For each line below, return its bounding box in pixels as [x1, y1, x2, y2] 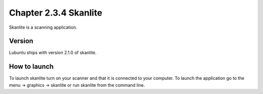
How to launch [9, 62, 54, 71]
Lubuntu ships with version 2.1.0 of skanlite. [9, 50, 97, 56]
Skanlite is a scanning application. [9, 24, 77, 30]
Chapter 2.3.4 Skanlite [9, 7, 102, 18]
